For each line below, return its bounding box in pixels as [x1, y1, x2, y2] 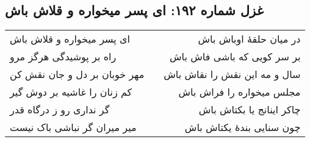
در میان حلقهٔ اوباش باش [198, 32, 301, 46]
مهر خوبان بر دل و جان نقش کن [10, 67, 145, 82]
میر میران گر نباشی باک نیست [10, 120, 137, 135]
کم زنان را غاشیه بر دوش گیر [10, 85, 132, 99]
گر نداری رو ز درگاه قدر [10, 102, 110, 117]
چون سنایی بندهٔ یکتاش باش [184, 120, 301, 135]
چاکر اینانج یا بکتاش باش [198, 102, 301, 117]
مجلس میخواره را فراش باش [178, 85, 301, 99]
